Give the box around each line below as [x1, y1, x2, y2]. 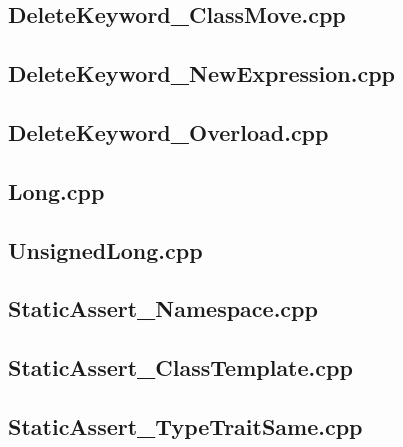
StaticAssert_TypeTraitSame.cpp [8, 410, 363, 441]
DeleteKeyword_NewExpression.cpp [8, 58, 396, 89]
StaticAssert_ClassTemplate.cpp [8, 352, 353, 383]
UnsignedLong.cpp [8, 234, 203, 265]
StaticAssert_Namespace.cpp [8, 293, 318, 324]
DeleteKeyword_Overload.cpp [8, 116, 329, 147]
